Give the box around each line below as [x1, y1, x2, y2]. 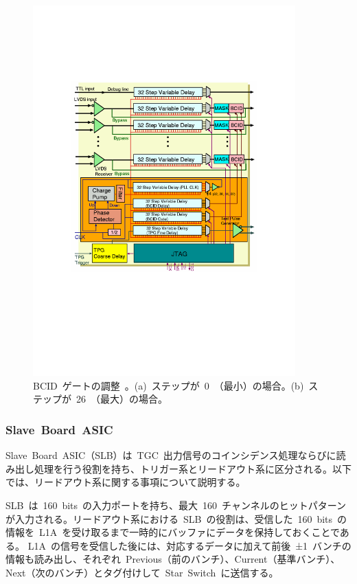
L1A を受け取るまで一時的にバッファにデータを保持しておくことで [38, 525, 340, 539]
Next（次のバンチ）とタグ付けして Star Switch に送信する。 [5, 565, 279, 579]
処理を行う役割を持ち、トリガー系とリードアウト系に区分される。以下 [34, 461, 352, 475]
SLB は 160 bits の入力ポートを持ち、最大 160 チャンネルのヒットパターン [5, 497, 346, 512]
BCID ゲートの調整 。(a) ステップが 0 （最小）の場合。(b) [33, 378, 304, 392]
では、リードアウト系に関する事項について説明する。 [5, 475, 246, 489]
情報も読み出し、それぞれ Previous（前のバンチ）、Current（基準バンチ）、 [5, 552, 341, 566]
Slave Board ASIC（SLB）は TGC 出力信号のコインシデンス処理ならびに [5, 448, 336, 462]
